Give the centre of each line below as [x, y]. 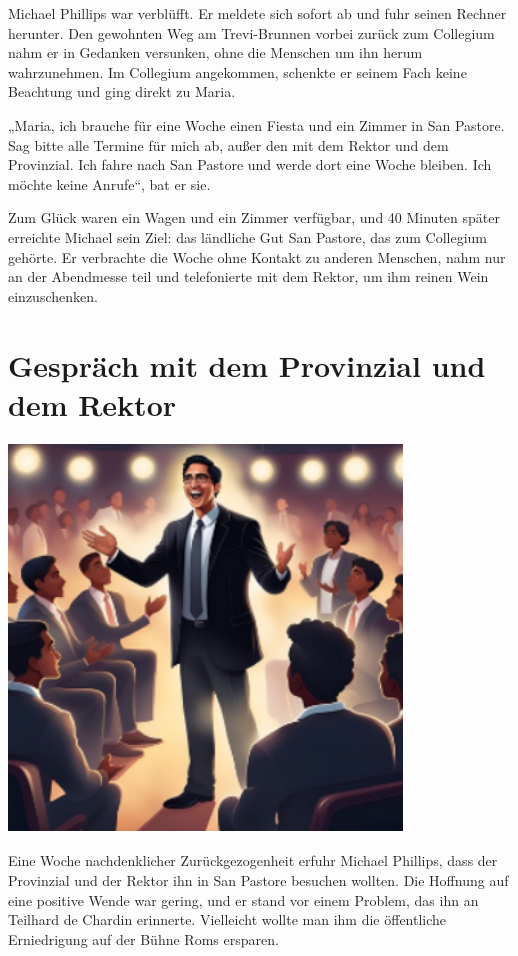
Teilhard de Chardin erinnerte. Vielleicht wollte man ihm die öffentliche [227, 919]
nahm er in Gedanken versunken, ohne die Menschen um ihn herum [215, 52]
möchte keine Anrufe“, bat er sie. [109, 183]
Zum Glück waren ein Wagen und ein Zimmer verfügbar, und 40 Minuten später [254, 217]
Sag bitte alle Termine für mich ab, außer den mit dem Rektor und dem [228, 144]
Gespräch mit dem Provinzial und [247, 364]
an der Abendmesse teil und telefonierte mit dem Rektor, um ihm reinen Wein [248, 276]
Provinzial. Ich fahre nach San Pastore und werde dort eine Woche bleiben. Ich [250, 164]
